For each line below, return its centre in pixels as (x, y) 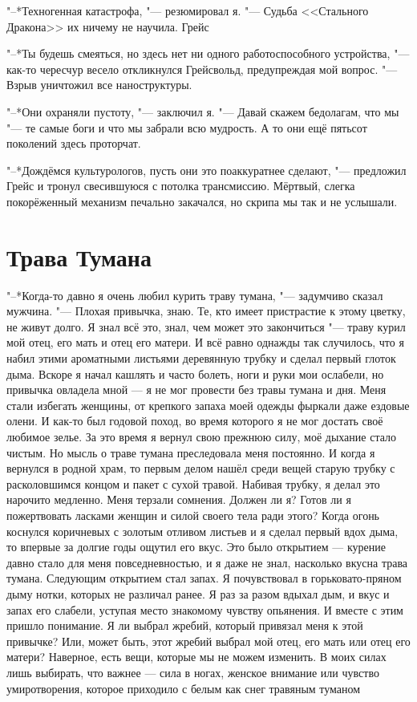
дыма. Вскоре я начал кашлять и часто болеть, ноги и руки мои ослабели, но (195, 373)
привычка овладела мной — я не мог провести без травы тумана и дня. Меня (196, 390)
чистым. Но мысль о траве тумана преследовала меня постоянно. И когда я (191, 452)
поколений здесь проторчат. (74, 143)
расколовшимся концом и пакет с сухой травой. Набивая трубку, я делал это (193, 483)
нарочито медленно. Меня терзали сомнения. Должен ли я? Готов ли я (179, 499)
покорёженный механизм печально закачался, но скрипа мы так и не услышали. (202, 201)
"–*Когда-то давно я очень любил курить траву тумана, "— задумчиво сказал (195, 295)
